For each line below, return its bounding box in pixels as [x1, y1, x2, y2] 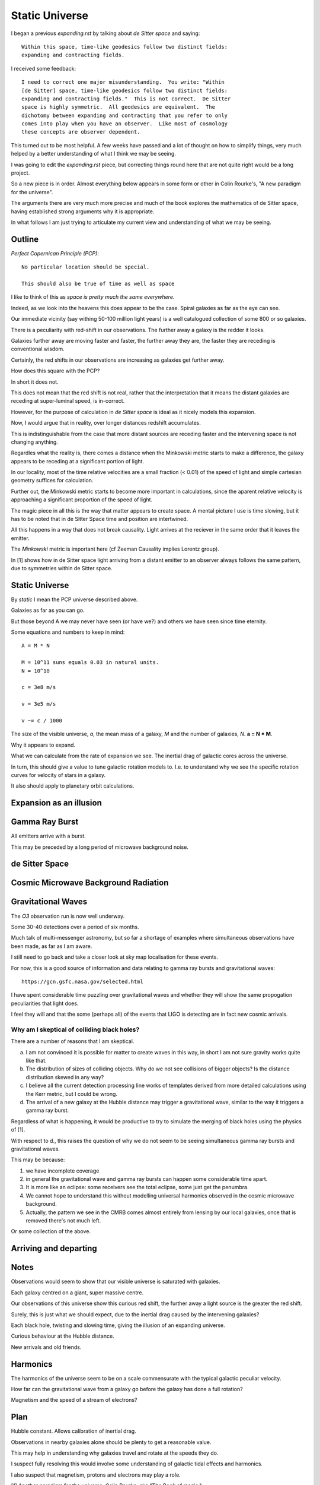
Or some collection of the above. [11, 1228, 91, 1235]
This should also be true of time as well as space [21, 280, 175, 287]
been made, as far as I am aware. [11, 942, 92, 950]
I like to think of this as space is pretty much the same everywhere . [11, 293, 175, 301]
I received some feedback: [11, 65, 76, 72]
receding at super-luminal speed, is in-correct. [11, 397, 125, 405]
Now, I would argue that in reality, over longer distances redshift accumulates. [11, 419, 201, 426]
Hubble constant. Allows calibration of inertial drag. [11, 1427, 136, 1435]
